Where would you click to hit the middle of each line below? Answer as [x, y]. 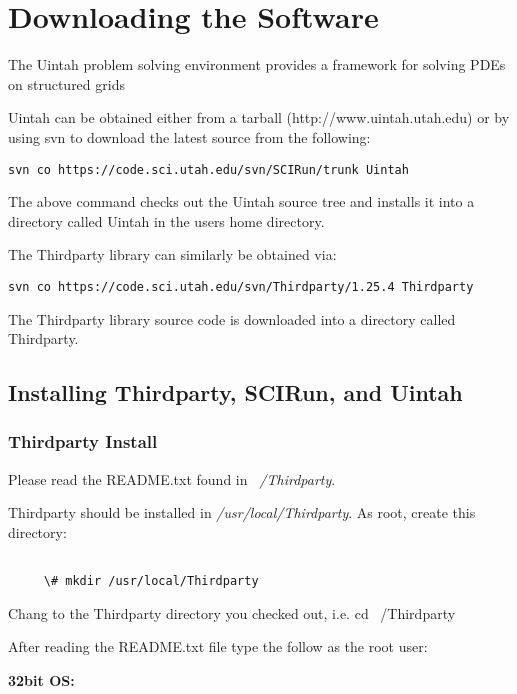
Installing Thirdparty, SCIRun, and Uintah [235, 392]
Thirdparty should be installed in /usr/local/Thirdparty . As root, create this [242, 512]
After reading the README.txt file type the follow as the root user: [218, 646]
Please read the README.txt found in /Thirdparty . [172, 478]
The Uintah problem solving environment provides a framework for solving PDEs [257, 64]
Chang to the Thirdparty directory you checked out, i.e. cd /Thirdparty [232, 612]
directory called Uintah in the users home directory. [166, 220]
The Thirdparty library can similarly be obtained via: [172, 254]
